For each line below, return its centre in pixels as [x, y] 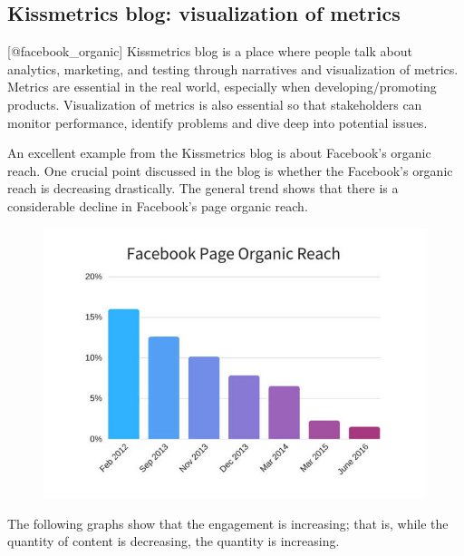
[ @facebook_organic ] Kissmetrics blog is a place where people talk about [210, 51]
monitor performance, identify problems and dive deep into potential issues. [217, 122]
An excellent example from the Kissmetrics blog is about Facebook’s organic [219, 153]
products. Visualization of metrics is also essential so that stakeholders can [215, 104]
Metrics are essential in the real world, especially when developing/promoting [222, 87]
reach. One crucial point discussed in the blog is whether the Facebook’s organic [230, 170]
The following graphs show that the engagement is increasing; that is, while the [228, 523]
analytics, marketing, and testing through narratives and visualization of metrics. [233, 68]
